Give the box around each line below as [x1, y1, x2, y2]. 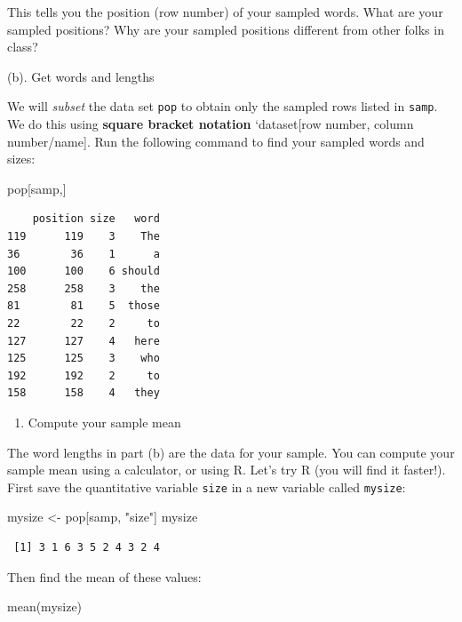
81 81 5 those [7, 299, 160, 313]
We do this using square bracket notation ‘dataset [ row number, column [7, 115, 414, 133]
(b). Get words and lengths [7, 67, 155, 85]
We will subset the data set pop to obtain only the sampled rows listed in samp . [7, 97, 438, 116]
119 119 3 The [7, 230, 160, 243]
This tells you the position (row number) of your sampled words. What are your [7, 3, 443, 20]
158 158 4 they [7, 387, 160, 400]
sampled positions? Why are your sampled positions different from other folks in [7, 20, 444, 38]
